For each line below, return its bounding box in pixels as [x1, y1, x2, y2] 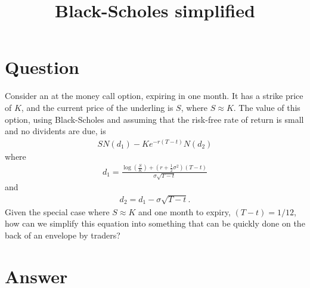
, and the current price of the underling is [21, 101, 173, 113]
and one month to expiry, [138, 205, 231, 218]
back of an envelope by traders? [5, 228, 120, 241]
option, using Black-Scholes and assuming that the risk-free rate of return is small [5, 113, 304, 125]
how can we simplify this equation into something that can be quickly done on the [5, 217, 305, 230]
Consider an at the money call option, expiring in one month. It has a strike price [5, 89, 303, 102]
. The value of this [233, 101, 300, 113]
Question [5, 55, 79, 79]
